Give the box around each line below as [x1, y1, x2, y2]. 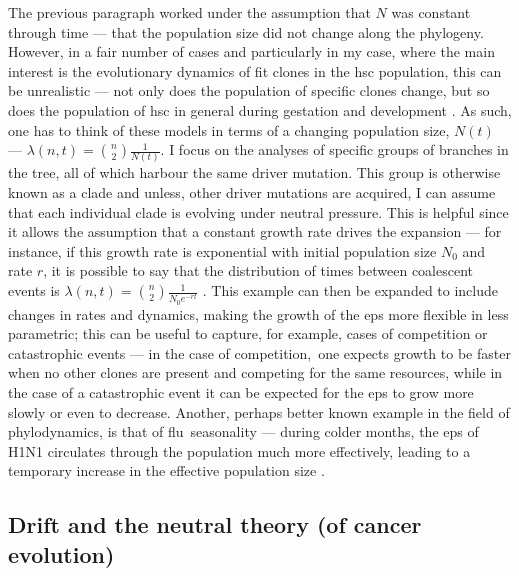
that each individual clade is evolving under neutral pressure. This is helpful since [8, 201, 509, 222]
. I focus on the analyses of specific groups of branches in [160, 139, 509, 160]
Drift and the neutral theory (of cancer [8, 509, 422, 540]
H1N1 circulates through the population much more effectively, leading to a [8, 440, 471, 461]
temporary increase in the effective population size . [8, 460, 325, 481]
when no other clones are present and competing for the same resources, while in [8, 362, 503, 383]
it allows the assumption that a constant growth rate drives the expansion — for [8, 221, 502, 242]
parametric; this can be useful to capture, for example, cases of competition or [8, 323, 488, 344]
